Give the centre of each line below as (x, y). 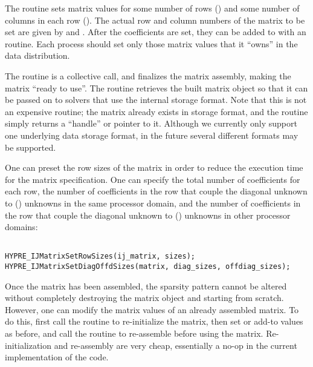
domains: (21, 227)
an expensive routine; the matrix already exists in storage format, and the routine (156, 111)
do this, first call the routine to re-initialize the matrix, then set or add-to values (154, 321)
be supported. (31, 147)
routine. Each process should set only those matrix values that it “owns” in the (151, 43)
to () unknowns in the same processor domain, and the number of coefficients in (153, 203)
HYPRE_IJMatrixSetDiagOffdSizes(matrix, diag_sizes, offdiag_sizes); (148, 266)
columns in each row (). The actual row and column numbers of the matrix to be (155, 20)
